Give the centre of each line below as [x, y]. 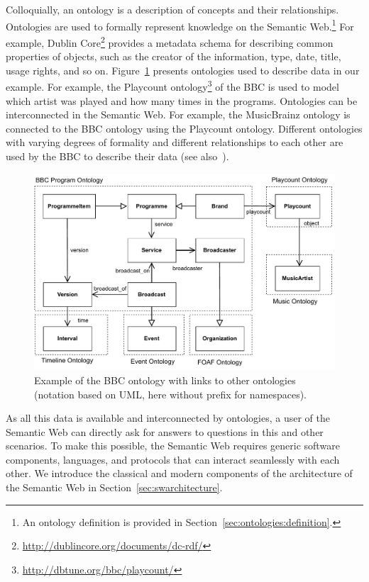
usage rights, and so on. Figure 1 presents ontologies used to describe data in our [183, 70]
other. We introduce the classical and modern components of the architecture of [179, 473]
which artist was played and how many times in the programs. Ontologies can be [182, 100]
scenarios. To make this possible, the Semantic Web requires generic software [173, 446]
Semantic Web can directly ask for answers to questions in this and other [165, 431]
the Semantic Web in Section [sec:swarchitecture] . [114, 487]
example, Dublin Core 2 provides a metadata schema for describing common [170, 41]
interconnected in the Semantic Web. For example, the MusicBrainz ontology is [178, 114]
